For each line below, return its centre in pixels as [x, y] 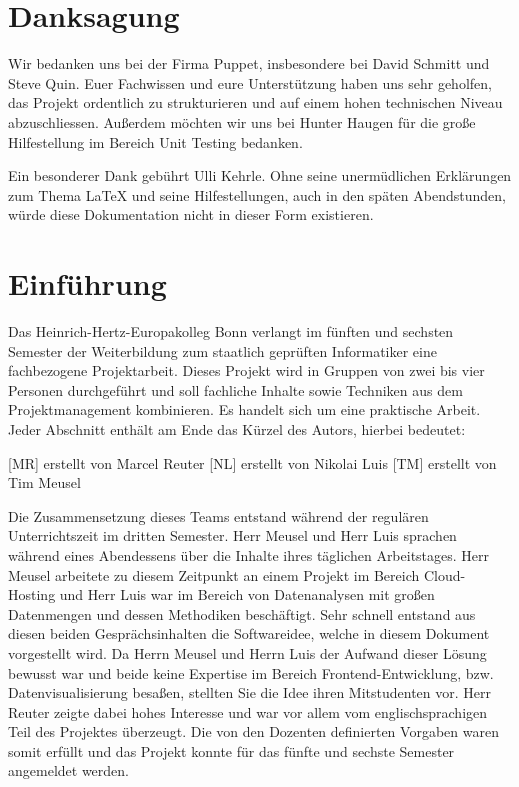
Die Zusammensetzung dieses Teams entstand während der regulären [218, 515]
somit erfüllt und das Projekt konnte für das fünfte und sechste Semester [231, 750]
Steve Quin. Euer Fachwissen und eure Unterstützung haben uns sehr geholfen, [250, 82]
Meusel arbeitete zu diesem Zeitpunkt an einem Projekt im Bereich [214, 574]
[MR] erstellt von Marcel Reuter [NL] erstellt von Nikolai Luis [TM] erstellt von [252, 462]
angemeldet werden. [68, 770]
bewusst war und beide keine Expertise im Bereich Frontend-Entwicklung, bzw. [251, 672]
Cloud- [444, 574]
